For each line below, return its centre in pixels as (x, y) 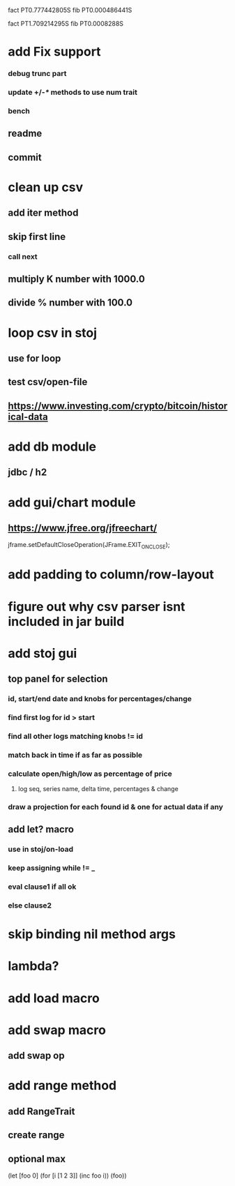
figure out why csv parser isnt (97, 607)
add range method (62, 1086)
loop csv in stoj (52, 332)
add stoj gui (43, 653)
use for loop (35, 358)
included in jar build (66, 621)
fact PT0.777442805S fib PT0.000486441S (70, 10)
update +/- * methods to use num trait (73, 92)
